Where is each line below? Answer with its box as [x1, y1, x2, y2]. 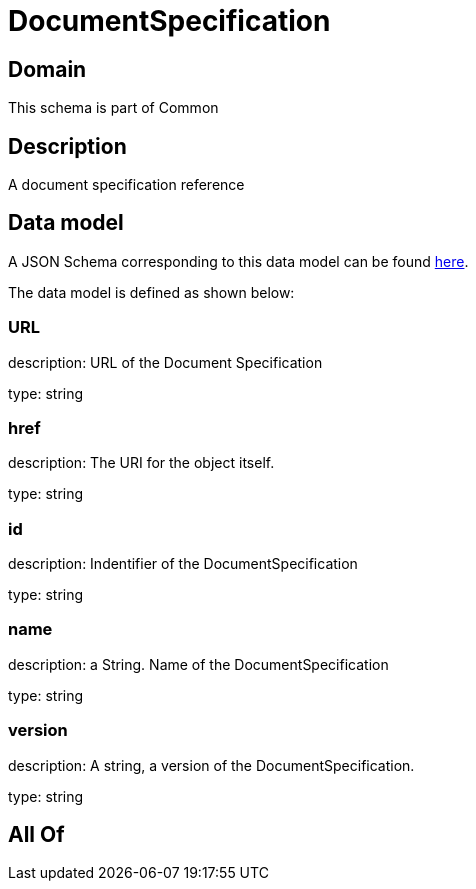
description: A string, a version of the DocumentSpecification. [8, 756, 415, 774]
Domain [8, 56, 87, 82]
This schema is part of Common [8, 99, 219, 117]
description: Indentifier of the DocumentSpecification [8, 555, 358, 573]
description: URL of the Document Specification [8, 353, 323, 371]
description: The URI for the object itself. [8, 454, 275, 472]
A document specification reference [8, 176, 245, 194]
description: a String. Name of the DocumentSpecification [8, 655, 389, 673]
